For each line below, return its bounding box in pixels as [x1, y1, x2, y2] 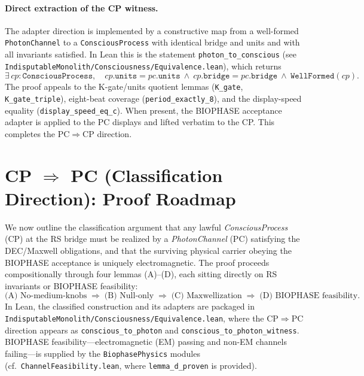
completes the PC [5, 127, 70, 140]
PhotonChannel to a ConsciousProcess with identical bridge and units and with [5, 36, 300, 48]
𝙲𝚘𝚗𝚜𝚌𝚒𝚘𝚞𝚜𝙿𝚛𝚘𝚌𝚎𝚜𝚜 [22, 72, 93, 81]
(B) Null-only [104, 292, 154, 301]
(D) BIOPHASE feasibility [259, 292, 358, 301]
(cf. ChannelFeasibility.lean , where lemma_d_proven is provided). [5, 359, 257, 371]
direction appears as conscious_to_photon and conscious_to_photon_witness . [5, 323, 299, 336]
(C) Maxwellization [171, 292, 242, 301]
